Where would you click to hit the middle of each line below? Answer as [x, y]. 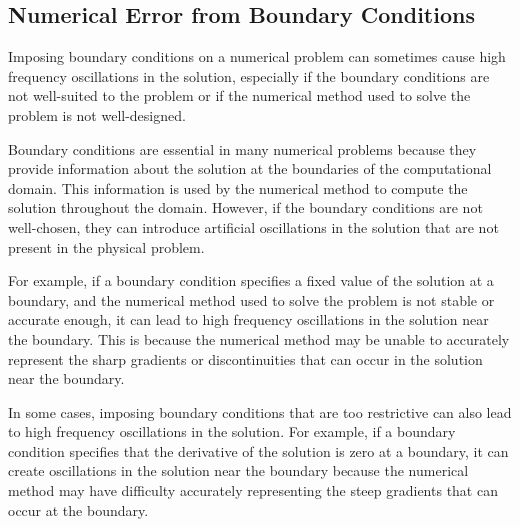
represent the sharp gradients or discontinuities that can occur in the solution [245, 358]
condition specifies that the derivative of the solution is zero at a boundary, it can [258, 450]
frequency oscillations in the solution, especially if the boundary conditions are [249, 75]
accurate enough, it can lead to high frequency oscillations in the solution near [248, 319]
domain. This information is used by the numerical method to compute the [238, 187]
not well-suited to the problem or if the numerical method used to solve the [239, 95]
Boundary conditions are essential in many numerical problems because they [242, 148]
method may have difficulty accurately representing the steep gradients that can [253, 490]
